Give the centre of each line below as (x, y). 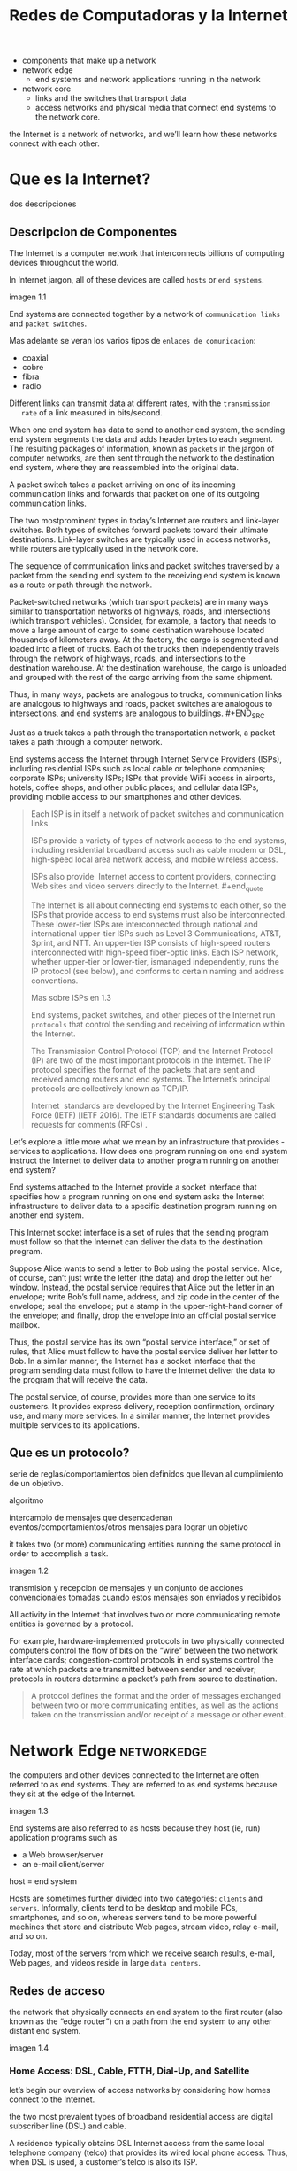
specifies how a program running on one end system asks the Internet (137, 1196)
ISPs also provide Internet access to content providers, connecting (153, 876)
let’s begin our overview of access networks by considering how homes (140, 2090)
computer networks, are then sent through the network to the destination (142, 458)
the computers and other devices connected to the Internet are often (134, 1775)
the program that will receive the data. (79, 1379)
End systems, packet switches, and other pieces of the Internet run (153, 1014)
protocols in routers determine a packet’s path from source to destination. (143, 1679)
